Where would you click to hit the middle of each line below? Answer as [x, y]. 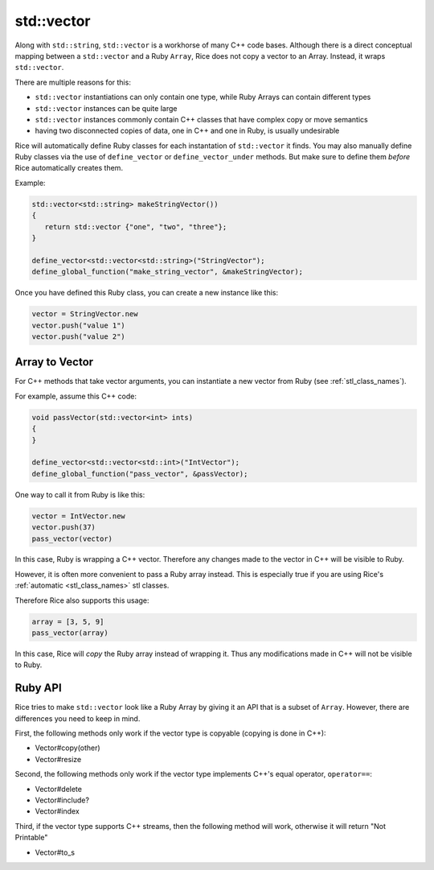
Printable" [31, 838]
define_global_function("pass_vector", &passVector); [140, 474]
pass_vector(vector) [72, 538]
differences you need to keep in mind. [78, 718]
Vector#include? [62, 800]
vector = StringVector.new [85, 314]
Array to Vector [54, 362]
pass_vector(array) [70, 633]
